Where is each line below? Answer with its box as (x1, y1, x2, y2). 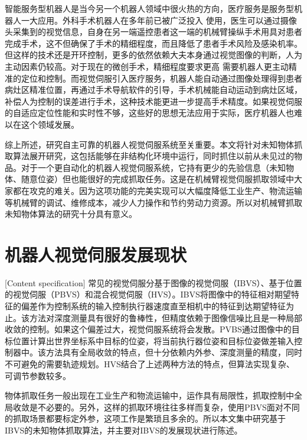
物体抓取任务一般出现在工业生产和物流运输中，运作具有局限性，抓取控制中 (5, 389, 294, 402)
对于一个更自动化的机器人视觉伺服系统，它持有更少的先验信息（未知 (21, 161, 286, 173)
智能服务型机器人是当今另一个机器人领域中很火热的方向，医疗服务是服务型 (5, 2, 294, 14)
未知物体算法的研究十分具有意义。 (5, 208, 137, 220)
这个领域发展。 (21, 118, 79, 130)
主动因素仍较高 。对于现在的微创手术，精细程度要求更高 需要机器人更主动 (5, 60, 289, 72)
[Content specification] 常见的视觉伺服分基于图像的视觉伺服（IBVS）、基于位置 (5, 276, 302, 289)
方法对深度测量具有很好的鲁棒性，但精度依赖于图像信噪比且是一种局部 (29, 311, 302, 323)
